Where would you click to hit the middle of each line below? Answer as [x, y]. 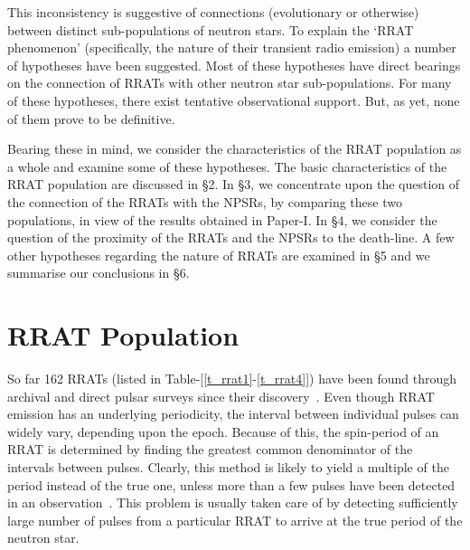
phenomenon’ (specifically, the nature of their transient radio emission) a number [232, 47]
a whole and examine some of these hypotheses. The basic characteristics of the [227, 166]
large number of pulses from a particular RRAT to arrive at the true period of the [235, 520]
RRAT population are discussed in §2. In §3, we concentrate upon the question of [234, 184]
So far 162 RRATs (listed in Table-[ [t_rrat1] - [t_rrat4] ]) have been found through [232, 379]
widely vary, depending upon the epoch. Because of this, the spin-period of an [223, 431]
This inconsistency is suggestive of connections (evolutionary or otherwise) [213, 12]
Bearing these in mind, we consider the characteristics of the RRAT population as [235, 149]
